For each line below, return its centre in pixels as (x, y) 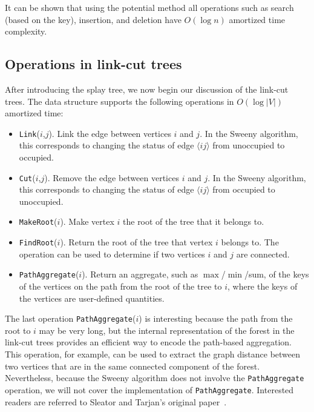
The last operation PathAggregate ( (70, 318)
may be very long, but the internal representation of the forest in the (167, 330)
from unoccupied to (249, 145)
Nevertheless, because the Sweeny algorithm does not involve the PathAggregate (155, 378)
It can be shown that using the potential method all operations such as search (149, 7)
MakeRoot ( (38, 221)
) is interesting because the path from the (216, 318)
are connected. (263, 254)
